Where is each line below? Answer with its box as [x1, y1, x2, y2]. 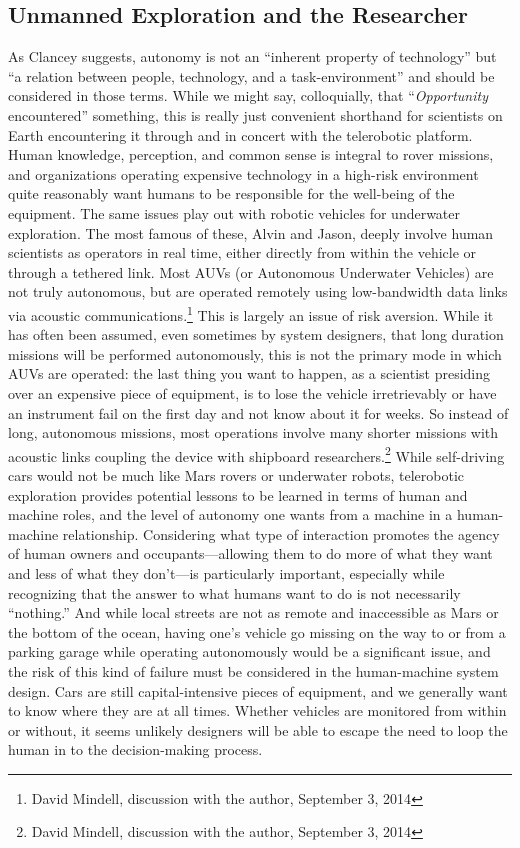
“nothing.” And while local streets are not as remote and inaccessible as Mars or [8, 602, 499, 623]
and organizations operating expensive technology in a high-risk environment [8, 163, 479, 184]
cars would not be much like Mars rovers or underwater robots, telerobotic [8, 464, 465, 485]
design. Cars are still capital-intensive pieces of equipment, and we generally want [8, 680, 508, 701]
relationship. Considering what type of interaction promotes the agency [62, 523, 500, 544]
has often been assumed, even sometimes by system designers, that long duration [8, 324, 504, 345]
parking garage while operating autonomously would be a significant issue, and [8, 641, 491, 662]
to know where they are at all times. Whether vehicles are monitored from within [8, 700, 507, 721]
